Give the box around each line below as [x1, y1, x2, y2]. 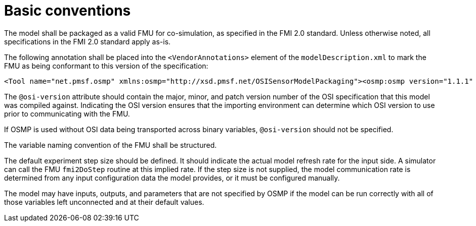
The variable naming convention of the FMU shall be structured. [4, 140, 217, 149]
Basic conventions [4, 2, 131, 19]
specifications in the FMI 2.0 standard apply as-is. [4, 37, 171, 46]
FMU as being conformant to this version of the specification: [4, 61, 208, 70]
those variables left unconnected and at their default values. [4, 197, 204, 206]
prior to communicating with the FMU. [4, 109, 130, 118]
